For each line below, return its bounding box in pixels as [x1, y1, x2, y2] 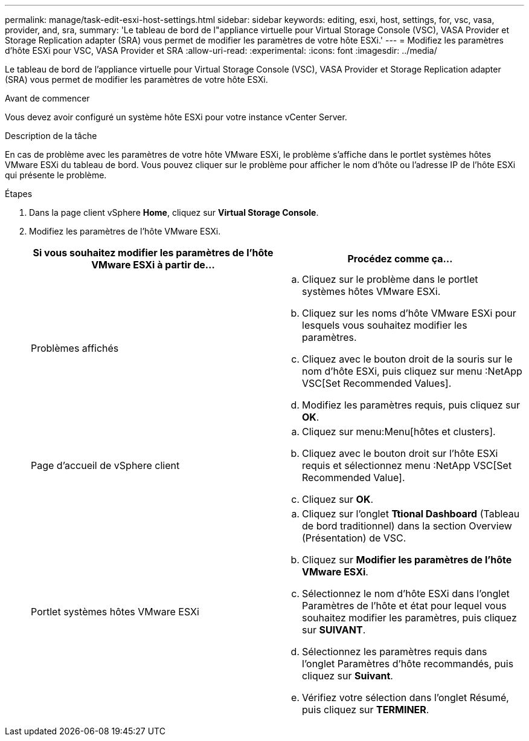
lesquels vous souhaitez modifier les [302, 319, 467, 331]
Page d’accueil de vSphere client [31, 459, 180, 471]
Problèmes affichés [31, 342, 119, 354]
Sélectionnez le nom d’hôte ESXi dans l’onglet [302, 587, 510, 600]
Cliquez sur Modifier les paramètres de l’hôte [302, 554, 512, 566]
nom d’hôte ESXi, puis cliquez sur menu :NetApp [302, 365, 522, 377]
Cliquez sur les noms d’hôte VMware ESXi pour [302, 307, 516, 319]
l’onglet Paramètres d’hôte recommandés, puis [302, 658, 514, 670]
